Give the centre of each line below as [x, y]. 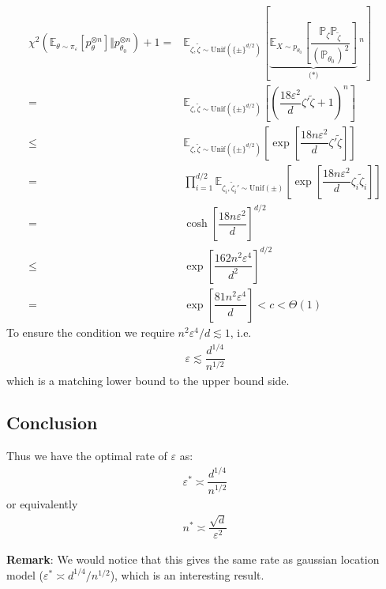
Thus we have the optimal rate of [87, 456]
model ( [25, 574]
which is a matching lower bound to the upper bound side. [148, 380]
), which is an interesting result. [187, 574]
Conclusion [52, 423]
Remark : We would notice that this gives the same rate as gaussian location [193, 559]
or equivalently [42, 503]
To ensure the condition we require [90, 332]
